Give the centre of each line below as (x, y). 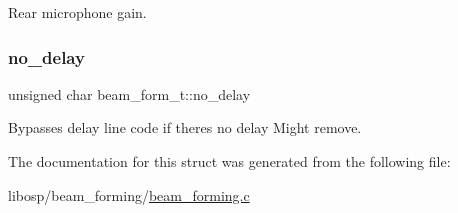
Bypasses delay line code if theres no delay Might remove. (185, 127)
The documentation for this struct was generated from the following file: (229, 161)
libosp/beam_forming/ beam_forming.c (129, 194)
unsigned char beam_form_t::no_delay (129, 93)
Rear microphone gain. (77, 12)
